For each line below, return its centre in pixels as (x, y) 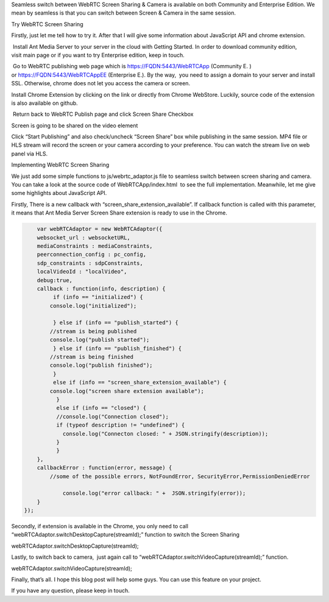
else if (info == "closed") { (101, 408)
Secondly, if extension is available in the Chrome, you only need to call (100, 526)
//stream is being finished (92, 357)
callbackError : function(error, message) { (104, 468)
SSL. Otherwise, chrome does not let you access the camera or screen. (101, 83)
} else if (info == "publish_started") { (116, 323)
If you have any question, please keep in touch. (71, 590)
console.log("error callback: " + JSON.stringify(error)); (154, 493)
